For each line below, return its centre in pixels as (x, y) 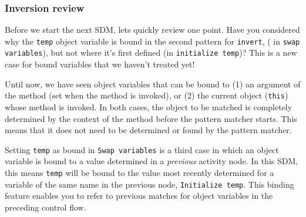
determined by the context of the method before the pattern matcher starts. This (151, 118)
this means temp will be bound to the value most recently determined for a (139, 172)
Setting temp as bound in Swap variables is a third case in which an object (142, 149)
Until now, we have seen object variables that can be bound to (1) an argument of (153, 84)
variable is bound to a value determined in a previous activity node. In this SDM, (152, 161)
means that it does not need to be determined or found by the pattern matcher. (148, 130)
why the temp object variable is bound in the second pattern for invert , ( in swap (152, 41)
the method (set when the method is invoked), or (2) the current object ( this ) (147, 95)
